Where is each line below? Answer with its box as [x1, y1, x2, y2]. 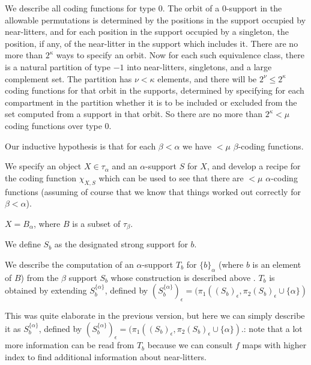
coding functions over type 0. [5, 119, 112, 131]
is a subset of [72, 217, 121, 229]
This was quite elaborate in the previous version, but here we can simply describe [5, 309, 305, 321]
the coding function [5, 171, 77, 184]
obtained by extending [5, 284, 87, 297]
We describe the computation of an [5, 258, 134, 270]
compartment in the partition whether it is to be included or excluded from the [5, 95, 297, 108]
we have [183, 139, 212, 152]
